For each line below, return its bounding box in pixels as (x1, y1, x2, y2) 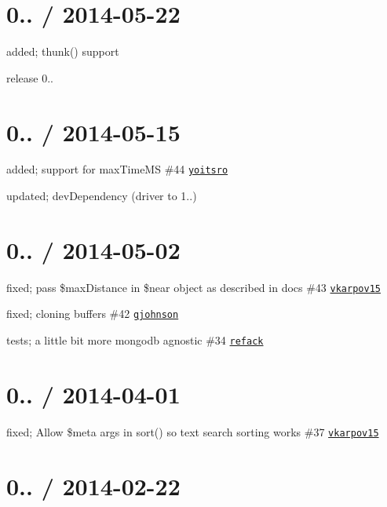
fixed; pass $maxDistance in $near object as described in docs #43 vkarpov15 (6, 279, 381, 295)
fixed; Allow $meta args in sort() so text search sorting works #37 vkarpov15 (6, 423, 379, 440)
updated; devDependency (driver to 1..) (6, 188, 197, 204)
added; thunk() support (6, 43, 119, 60)
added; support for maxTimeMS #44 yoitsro (6, 161, 228, 177)
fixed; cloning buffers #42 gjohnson (6, 305, 179, 322)
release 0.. (6, 69, 53, 86)
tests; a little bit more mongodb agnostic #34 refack (6, 332, 264, 348)
